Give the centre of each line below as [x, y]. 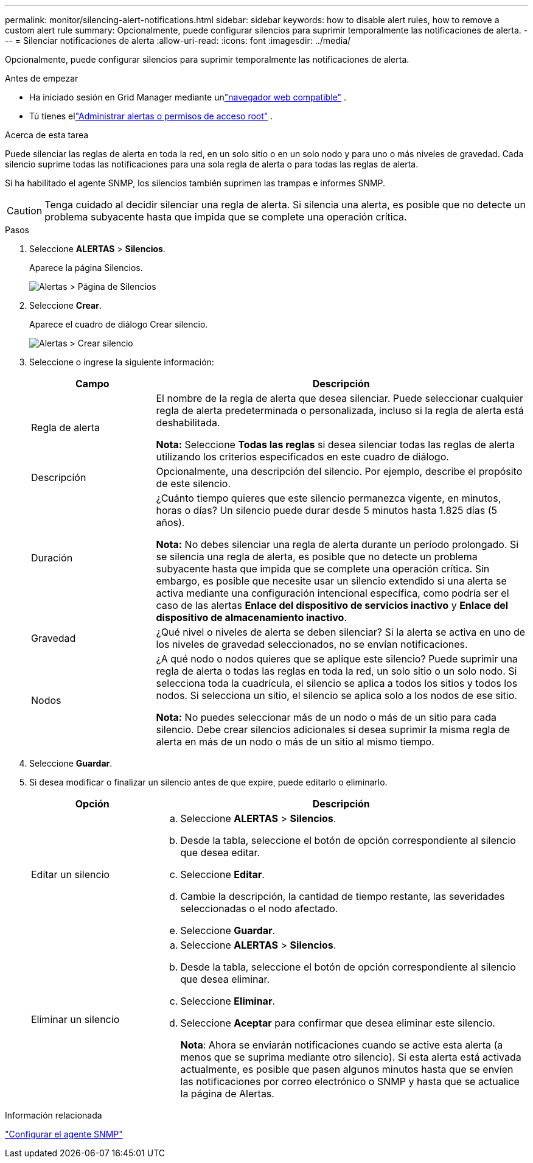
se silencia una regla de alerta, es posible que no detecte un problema [317, 557]
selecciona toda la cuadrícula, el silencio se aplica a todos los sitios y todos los [337, 683]
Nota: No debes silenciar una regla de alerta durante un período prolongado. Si [337, 544]
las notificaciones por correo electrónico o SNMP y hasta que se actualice [350, 1081]
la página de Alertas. [227, 1094]
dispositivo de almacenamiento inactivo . [251, 617]
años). [170, 522]
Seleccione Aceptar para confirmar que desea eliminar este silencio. [338, 1023]
